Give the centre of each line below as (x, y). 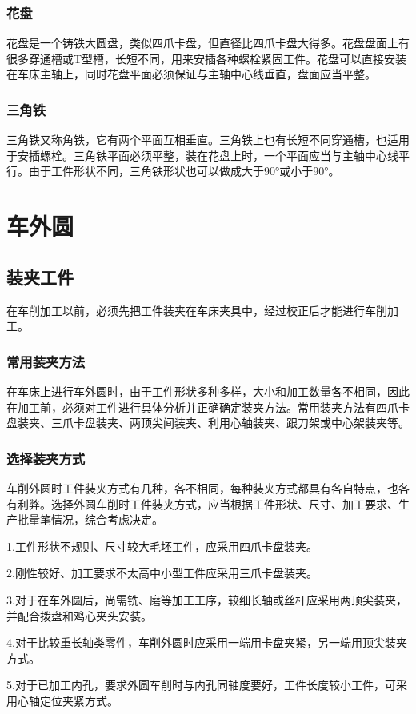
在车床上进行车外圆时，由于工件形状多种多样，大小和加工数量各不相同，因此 (208, 391)
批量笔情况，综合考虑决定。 (90, 519)
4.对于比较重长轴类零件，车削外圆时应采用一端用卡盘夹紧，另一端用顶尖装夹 (207, 642)
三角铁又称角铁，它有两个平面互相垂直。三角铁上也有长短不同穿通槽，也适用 (208, 140)
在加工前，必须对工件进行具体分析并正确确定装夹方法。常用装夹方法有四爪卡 (208, 407)
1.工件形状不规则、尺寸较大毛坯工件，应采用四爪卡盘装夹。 (162, 546)
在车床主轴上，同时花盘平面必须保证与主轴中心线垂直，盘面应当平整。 (191, 74)
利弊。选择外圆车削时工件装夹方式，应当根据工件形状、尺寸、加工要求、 (208, 503)
